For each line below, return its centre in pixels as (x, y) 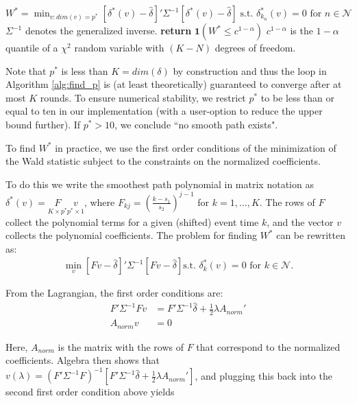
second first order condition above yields (90, 392)
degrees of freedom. (255, 47)
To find (21, 147)
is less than (85, 70)
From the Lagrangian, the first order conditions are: (114, 293)
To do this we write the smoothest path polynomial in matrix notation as (160, 184)
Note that (26, 70)
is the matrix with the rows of (121, 346)
